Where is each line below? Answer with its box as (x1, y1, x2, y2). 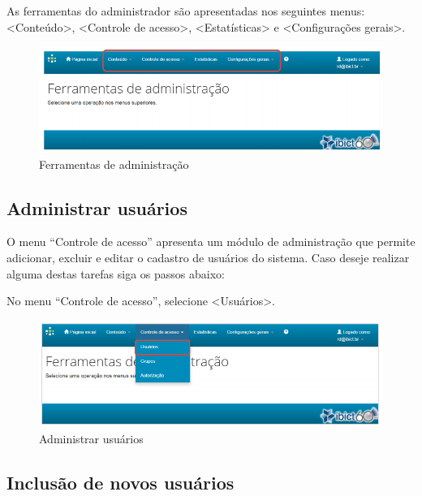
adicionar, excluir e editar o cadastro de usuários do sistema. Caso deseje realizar (6, 249, 410, 266)
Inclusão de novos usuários (6, 469, 235, 494)
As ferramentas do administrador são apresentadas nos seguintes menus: (6, 2, 365, 19)
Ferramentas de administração (39, 155, 189, 172)
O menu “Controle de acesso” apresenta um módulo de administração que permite (6, 233, 416, 250)
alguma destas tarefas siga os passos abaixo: (6, 265, 225, 282)
